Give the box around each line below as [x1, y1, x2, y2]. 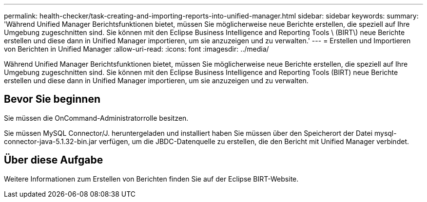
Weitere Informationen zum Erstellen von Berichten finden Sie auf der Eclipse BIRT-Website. [4, 174, 299, 183]
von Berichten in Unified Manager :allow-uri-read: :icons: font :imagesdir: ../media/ [4, 45, 269, 53]
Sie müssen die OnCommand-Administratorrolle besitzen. [4, 113, 189, 122]
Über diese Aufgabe [4, 154, 103, 166]
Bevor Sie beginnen [4, 93, 101, 106]
